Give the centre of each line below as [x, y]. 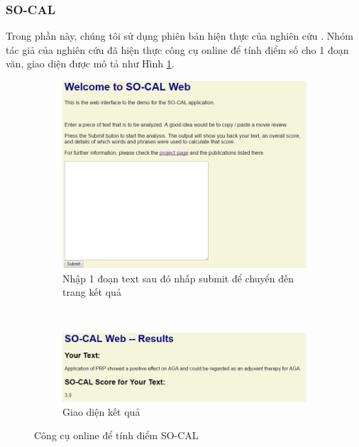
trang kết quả [92, 292]
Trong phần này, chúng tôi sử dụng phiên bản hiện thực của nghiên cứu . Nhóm [179, 36]
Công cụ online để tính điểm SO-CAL [116, 435]
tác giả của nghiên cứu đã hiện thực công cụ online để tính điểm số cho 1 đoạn [177, 49]
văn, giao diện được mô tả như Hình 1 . [90, 64]
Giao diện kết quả [101, 411]
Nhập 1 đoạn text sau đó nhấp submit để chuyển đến [178, 278]
